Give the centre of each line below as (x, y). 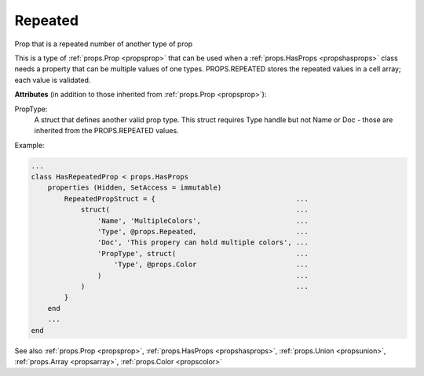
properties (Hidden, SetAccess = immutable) (135, 188)
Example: (29, 145)
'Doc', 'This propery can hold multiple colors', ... (203, 242)
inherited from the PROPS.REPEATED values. (107, 131)
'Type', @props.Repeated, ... (203, 231)
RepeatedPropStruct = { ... (186, 199)
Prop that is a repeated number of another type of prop (104, 44)
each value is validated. (53, 80)
